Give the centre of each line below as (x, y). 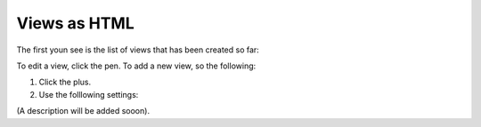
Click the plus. (65, 82)
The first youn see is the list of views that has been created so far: (138, 50)
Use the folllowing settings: (89, 94)
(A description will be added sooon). (83, 111)
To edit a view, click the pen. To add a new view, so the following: (136, 66)
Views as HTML (75, 23)
